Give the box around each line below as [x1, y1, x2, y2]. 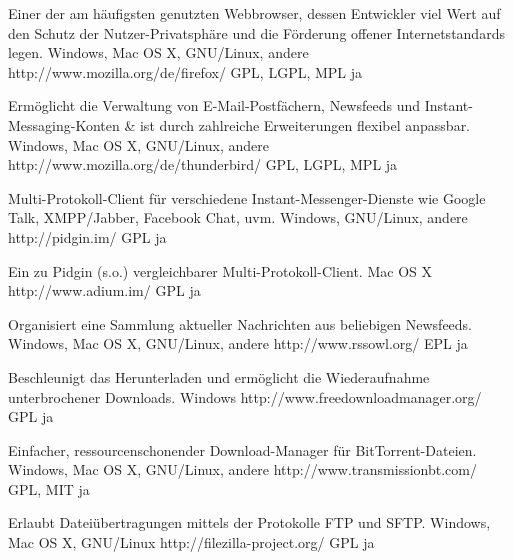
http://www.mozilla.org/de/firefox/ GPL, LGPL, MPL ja [8, 61, 363, 82]
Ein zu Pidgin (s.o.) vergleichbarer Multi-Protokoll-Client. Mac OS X [8, 260, 432, 281]
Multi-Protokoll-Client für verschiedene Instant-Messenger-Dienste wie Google [8, 187, 486, 208]
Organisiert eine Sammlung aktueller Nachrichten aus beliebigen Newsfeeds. [8, 313, 473, 334]
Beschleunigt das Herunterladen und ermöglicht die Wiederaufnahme [8, 366, 430, 387]
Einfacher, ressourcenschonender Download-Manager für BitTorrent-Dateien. [8, 439, 477, 460]
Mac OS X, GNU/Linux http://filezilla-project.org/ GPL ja [8, 532, 375, 553]
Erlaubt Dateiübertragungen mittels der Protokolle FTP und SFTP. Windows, [8, 512, 491, 533]
